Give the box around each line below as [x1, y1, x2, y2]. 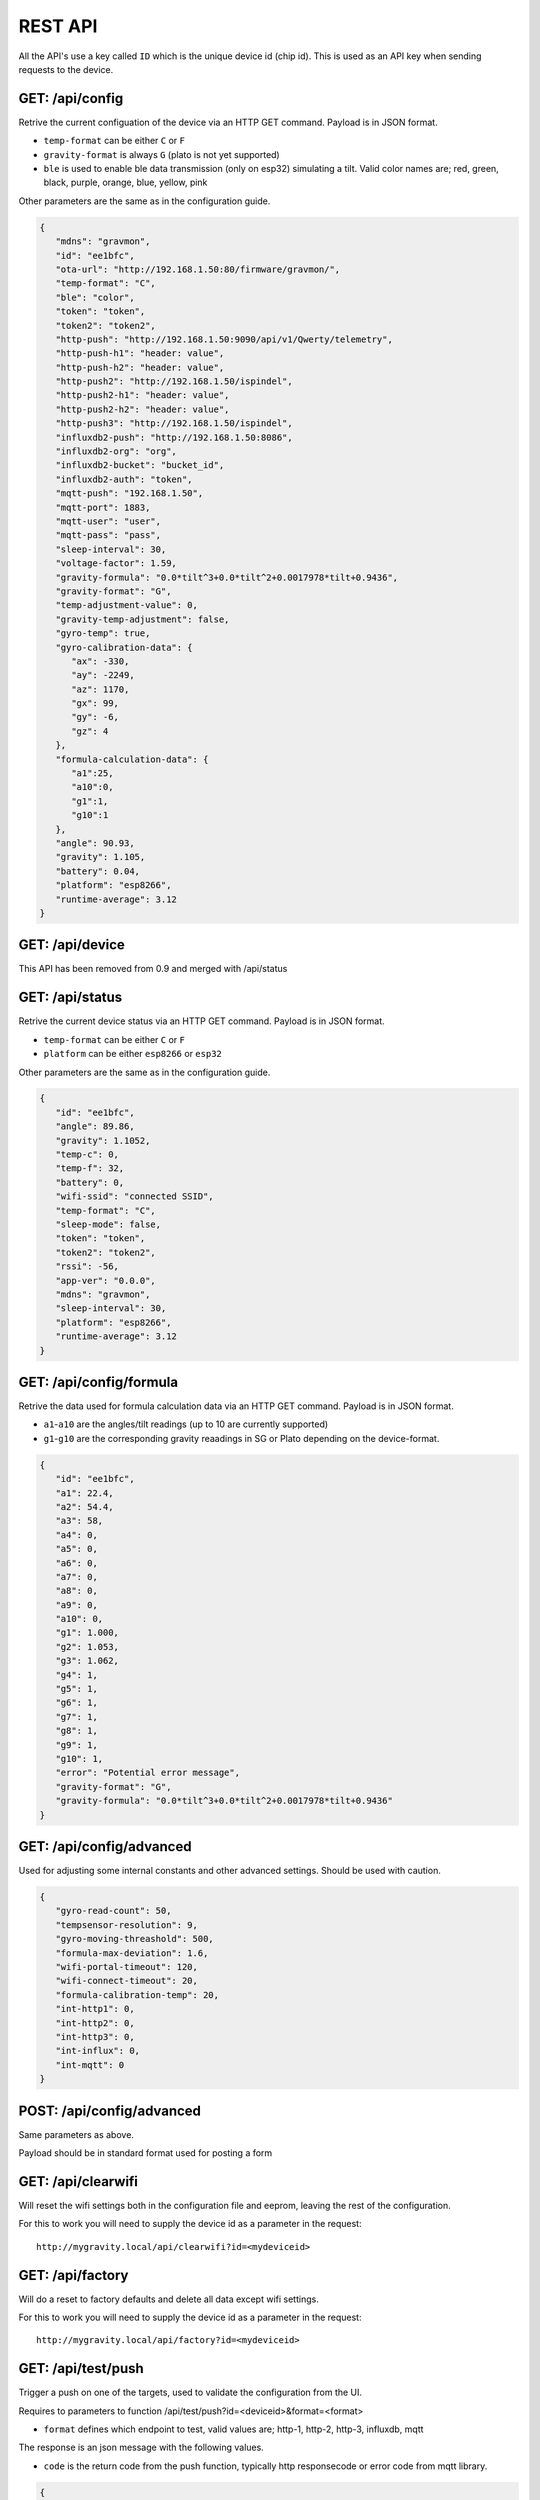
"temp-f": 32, [55, 1163, 125, 1174]
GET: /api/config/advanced [18, 1838, 192, 1855]
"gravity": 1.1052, [55, 1135, 151, 1146]
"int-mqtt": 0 [55, 2059, 125, 2070]
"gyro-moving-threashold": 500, [55, 1933, 214, 1945]
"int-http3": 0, [55, 2031, 135, 2042]
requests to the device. [18, 63, 114, 75]
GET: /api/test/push [18, 2360, 144, 2377]
